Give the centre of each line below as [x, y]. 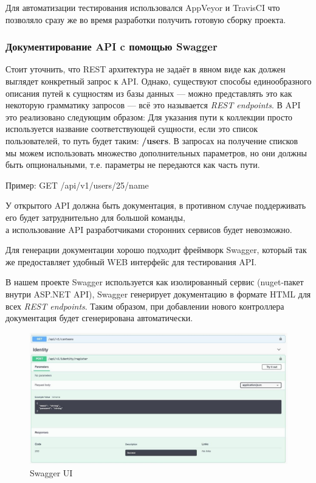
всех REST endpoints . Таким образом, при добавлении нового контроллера [145, 306]
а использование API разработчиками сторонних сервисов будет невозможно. [149, 229]
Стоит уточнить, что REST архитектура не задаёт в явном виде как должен [146, 69]
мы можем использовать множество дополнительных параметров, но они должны [156, 152]
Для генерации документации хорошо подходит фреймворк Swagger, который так [156, 250]
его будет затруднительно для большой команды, [95, 217]
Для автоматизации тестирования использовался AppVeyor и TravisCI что [143, 7]
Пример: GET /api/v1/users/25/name [77, 185]
